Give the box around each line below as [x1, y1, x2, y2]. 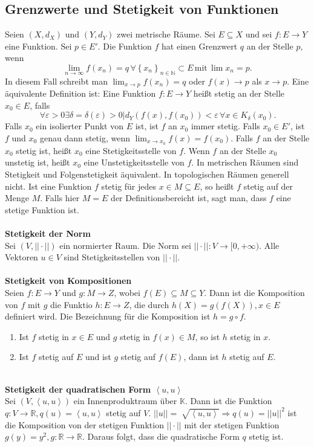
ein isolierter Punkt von [36, 120, 123, 132]
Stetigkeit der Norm [5, 227, 91, 240]
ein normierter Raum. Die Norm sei [59, 239, 191, 251]
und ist [85, 350, 111, 363]
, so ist [195, 330, 220, 342]
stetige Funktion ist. [5, 203, 79, 216]
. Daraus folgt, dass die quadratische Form [82, 430, 240, 443]
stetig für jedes [101, 179, 157, 192]
